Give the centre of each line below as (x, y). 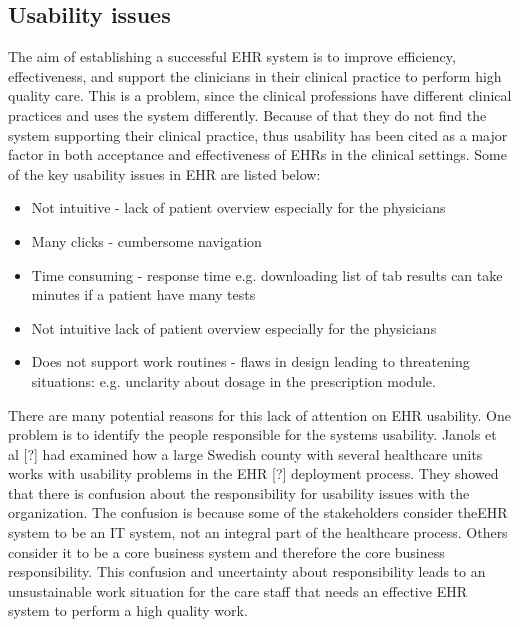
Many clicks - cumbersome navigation (146, 240)
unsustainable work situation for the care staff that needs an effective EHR (237, 590)
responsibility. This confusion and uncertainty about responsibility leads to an (247, 571)
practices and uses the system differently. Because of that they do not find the (247, 114)
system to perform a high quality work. (128, 610)
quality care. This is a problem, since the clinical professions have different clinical (260, 95)
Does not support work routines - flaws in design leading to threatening (250, 361)
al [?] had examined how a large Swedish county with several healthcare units (245, 453)
